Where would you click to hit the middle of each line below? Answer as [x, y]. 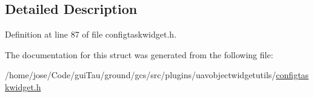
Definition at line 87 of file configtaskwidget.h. [91, 34]
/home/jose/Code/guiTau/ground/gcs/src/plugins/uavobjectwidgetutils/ [141, 75]
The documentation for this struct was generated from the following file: [139, 54]
